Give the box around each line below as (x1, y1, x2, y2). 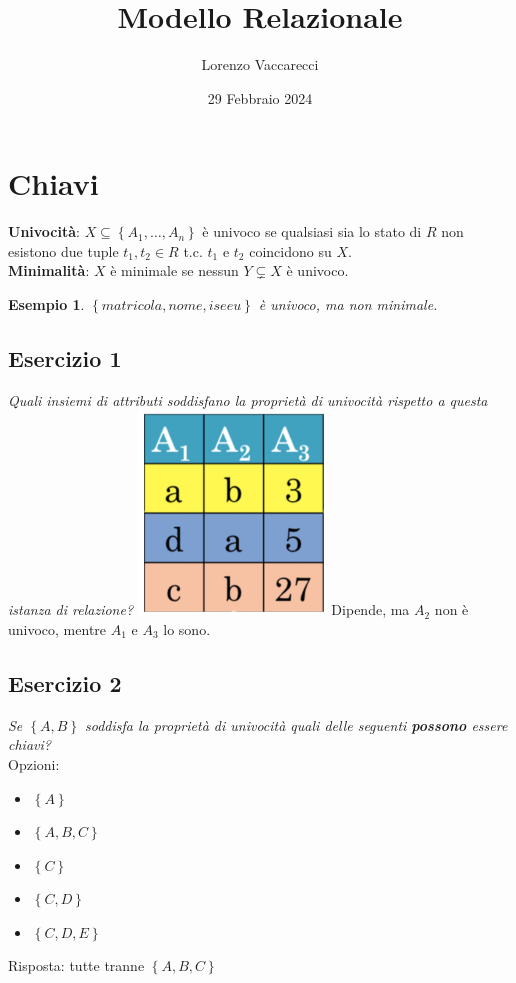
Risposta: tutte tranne (8, 955, 145, 976)
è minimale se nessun (110, 260, 239, 281)
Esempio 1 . (8, 294, 85, 315)
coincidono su (249, 240, 332, 261)
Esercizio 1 (8, 343, 122, 374)
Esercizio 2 (8, 667, 122, 698)
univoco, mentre (8, 618, 107, 639)
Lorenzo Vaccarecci (201, 54, 319, 75)
